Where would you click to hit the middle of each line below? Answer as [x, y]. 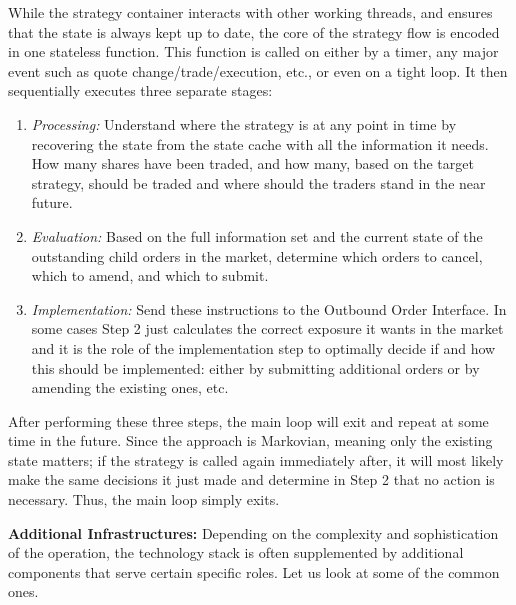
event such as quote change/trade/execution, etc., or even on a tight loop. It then [258, 70]
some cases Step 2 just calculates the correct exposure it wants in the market [267, 328]
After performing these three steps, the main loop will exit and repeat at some [248, 420]
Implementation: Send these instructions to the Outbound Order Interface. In [269, 308]
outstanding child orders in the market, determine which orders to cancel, [257, 255]
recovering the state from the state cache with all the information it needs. [260, 143]
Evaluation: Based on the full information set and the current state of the [257, 235]
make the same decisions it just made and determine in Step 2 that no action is [251, 479]
